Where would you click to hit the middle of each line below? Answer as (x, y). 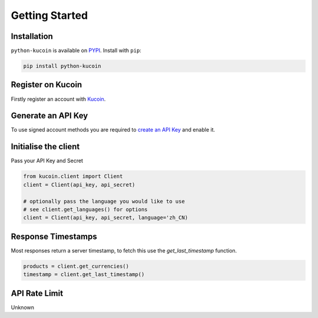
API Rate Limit (37, 293)
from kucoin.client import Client (73, 176)
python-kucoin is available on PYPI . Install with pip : (76, 51)
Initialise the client (45, 147)
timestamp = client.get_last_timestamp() (84, 275)
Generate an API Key (49, 116)
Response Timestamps (54, 236)
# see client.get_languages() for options (85, 209)
